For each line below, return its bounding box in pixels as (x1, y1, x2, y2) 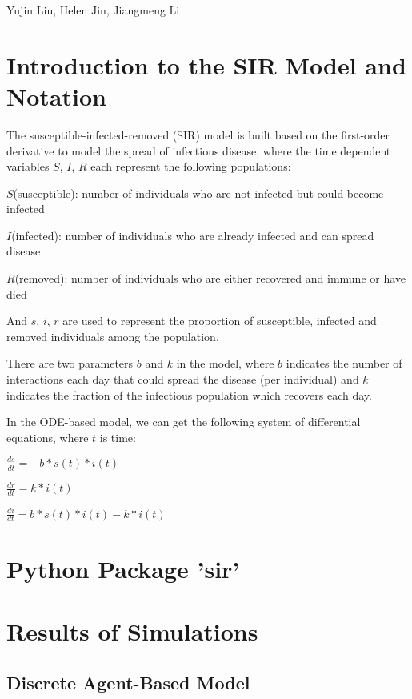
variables (6, 158, 50, 175)
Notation (6, 79, 106, 112)
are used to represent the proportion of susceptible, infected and (62, 312, 377, 329)
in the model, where (176, 355, 274, 372)
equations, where (6, 428, 89, 445)
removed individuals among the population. (6, 327, 219, 344)
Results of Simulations (6, 615, 258, 647)
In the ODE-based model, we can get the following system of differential (6, 413, 361, 430)
